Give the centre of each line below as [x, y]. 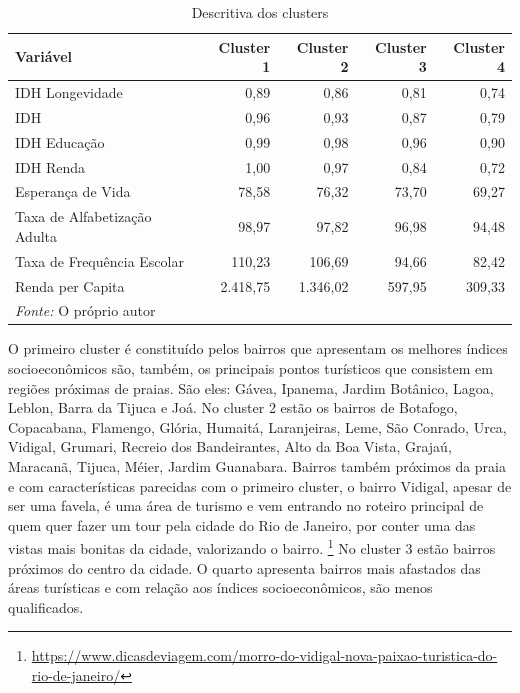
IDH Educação [60, 141]
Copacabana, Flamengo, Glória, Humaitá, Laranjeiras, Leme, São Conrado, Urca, [257, 426]
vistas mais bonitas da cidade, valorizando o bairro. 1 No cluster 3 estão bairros [252, 547]
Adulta [36, 235]
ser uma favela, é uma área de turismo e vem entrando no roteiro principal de [246, 505]
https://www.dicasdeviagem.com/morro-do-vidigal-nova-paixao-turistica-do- [264, 655]
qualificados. [46, 606]
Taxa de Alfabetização [83, 216]
